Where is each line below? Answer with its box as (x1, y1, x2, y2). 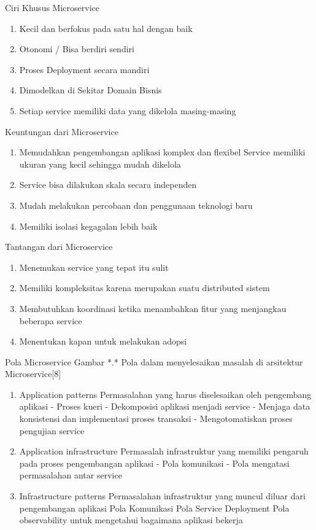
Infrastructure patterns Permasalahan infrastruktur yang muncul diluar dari (19, 489, 306, 502)
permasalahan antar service (19, 469, 122, 481)
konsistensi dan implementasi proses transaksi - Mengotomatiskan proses (19, 412, 293, 425)
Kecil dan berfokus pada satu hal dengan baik (19, 21, 193, 34)
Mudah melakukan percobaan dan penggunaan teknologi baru (19, 198, 253, 211)
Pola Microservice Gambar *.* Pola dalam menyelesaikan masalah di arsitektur (5, 355, 303, 368)
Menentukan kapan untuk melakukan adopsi (19, 335, 187, 348)
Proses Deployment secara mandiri (19, 63, 150, 76)
